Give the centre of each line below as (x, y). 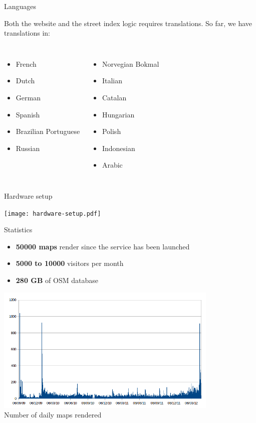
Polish (111, 131)
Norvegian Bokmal (131, 63)
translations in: (27, 33)
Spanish (28, 114)
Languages (20, 6)
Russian (28, 148)
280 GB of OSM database (57, 280)
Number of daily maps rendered (53, 415)
